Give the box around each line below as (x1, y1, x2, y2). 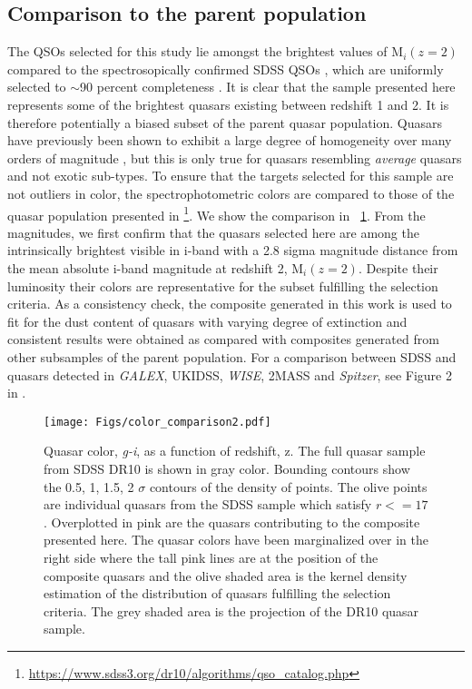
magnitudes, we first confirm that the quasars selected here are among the (7, 222, 419, 241)
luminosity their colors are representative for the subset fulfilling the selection (7, 276, 438, 295)
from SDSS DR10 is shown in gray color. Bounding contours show (44, 458, 410, 477)
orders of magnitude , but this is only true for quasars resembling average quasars (7, 148, 462, 167)
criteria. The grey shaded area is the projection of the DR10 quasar (44, 601, 419, 620)
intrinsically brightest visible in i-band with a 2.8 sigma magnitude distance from (7, 241, 458, 260)
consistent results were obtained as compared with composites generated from (7, 330, 439, 349)
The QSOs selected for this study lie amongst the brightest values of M (7, 42, 404, 61)
